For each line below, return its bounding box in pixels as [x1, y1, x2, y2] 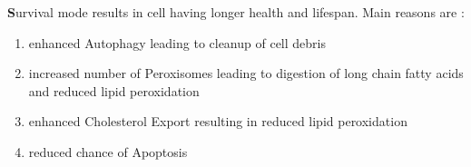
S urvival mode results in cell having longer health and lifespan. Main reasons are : [7, 3, 465, 21]
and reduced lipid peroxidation [28, 81, 200, 100]
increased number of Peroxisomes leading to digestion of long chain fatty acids [28, 64, 464, 83]
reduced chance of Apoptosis [28, 142, 188, 161]
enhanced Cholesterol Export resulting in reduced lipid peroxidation [28, 112, 407, 131]
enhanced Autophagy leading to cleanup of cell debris [28, 33, 326, 52]
